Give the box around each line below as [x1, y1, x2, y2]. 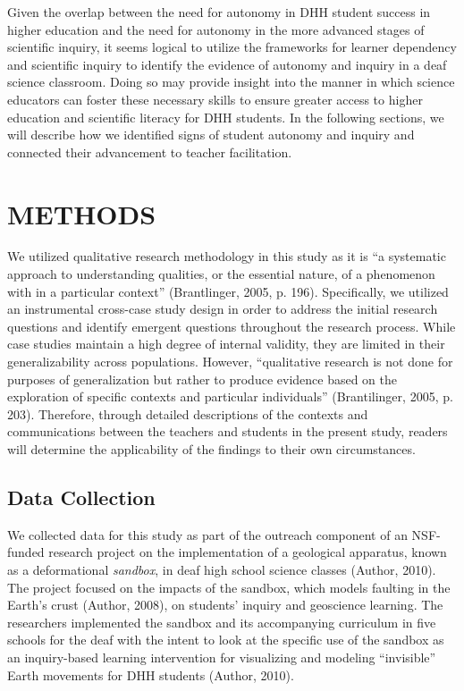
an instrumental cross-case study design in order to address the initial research [7, 299, 438, 318]
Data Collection [7, 483, 156, 510]
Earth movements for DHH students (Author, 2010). [7, 665, 294, 684]
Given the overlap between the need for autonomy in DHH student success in [7, 3, 431, 21]
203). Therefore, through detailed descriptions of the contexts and [7, 404, 368, 423]
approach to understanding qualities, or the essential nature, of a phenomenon [7, 265, 435, 283]
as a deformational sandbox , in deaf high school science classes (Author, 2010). [7, 560, 436, 578]
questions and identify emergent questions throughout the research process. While [7, 316, 456, 335]
